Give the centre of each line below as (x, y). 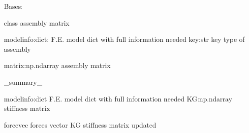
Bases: (14, 6)
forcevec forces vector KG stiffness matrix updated (80, 124)
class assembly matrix (37, 22)
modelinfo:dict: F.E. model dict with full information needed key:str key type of (124, 39)
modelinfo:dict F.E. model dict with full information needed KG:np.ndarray (118, 98)
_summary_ (23, 82)
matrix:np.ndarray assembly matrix (57, 65)
